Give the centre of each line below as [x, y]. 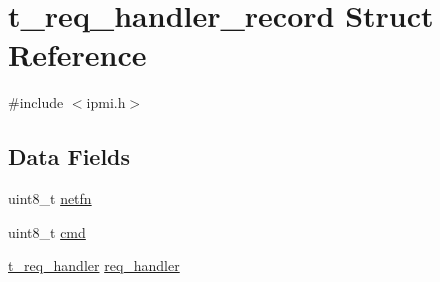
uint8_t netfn [50, 198]
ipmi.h [106, 102]
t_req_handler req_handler [94, 265]
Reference [77, 54]
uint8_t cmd [47, 231]
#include [36, 102]
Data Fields [69, 156]
